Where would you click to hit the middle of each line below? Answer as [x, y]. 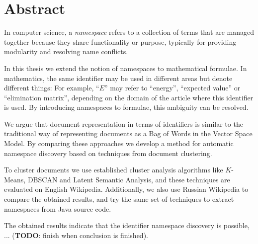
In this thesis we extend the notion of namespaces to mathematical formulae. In [126, 68]
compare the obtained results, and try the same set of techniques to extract [119, 199]
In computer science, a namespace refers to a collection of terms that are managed [129, 32]
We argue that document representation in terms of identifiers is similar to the [124, 123]
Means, [15, 179]
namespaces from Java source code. [58, 208]
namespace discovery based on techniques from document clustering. [108, 153]
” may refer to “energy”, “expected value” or [172, 88]
